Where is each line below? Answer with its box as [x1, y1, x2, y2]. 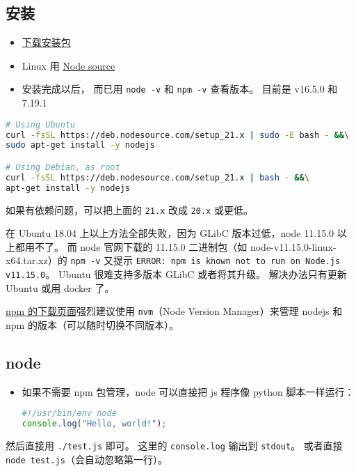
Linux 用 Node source [22, 58, 115, 72]
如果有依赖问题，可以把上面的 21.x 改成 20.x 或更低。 [6, 202, 253, 217]
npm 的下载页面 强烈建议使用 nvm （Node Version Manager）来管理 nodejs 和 [6, 304, 343, 318]
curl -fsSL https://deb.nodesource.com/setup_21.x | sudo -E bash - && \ [6, 130, 350, 140]
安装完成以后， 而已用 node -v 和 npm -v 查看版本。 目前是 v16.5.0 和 [22, 82, 338, 96]
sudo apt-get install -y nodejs [6, 140, 155, 150]
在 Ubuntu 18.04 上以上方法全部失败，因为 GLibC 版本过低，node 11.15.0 [6, 226, 334, 240]
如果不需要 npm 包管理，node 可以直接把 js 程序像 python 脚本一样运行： [22, 384, 355, 399]
